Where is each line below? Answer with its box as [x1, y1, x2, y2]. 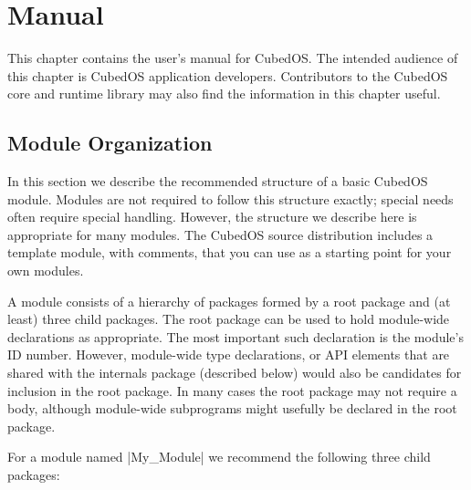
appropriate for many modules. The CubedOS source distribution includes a [7, 224, 434, 244]
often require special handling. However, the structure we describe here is [7, 207, 417, 226]
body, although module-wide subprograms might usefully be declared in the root [7, 399, 457, 418]
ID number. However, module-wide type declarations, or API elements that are [7, 345, 450, 364]
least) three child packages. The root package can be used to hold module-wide [7, 309, 450, 328]
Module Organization [7, 129, 213, 157]
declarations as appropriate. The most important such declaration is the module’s [7, 327, 464, 346]
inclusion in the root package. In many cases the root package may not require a [7, 381, 457, 400]
